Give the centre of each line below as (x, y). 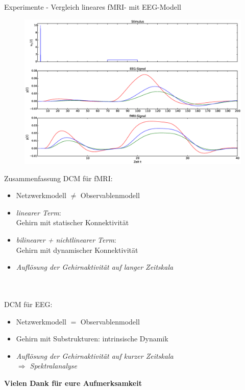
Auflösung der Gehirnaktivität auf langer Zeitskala (95, 267)
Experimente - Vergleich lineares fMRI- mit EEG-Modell (93, 7)
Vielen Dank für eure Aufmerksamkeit (73, 383)
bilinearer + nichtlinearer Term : (66, 239)
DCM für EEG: (28, 304)
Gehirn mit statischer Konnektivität (72, 222)
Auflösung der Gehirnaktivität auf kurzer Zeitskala (95, 355)
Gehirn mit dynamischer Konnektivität (77, 250)
